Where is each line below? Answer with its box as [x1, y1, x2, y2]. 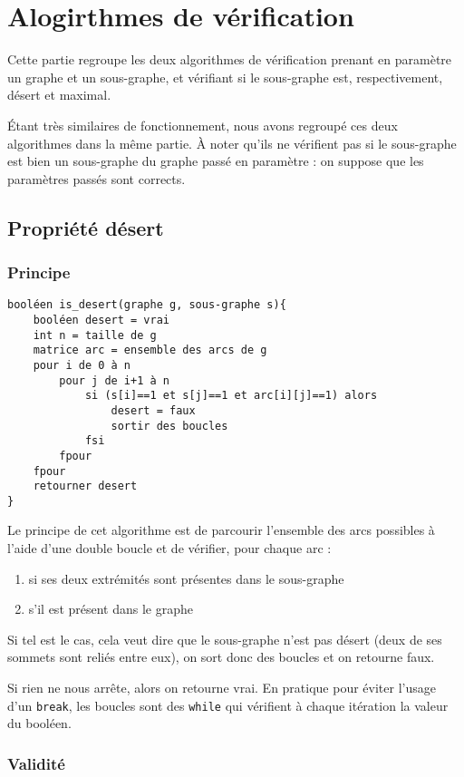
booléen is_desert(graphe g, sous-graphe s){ [7, 298, 286, 312]
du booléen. [7, 714, 72, 733]
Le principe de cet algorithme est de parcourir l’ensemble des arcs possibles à [7, 520, 435, 539]
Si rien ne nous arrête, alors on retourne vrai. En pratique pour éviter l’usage [7, 678, 436, 697]
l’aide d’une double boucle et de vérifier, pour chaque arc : [7, 539, 332, 558]
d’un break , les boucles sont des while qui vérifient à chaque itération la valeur [7, 695, 449, 714]
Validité [7, 752, 65, 774]
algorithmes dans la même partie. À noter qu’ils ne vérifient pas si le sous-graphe [7, 133, 457, 152]
